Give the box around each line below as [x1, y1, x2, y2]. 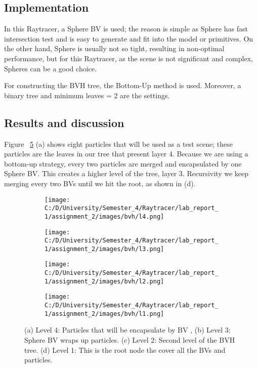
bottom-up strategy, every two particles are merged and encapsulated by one [4, 158, 242, 169]
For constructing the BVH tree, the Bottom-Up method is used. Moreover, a [4, 80, 241, 91]
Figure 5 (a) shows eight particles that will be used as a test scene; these [4, 138, 233, 149]
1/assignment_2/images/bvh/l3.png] [45, 245, 164, 253]
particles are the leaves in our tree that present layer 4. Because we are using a [4, 148, 248, 159]
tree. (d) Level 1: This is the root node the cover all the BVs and [24, 344, 226, 355]
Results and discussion [4, 114, 124, 130]
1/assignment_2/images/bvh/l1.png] [45, 310, 164, 317]
